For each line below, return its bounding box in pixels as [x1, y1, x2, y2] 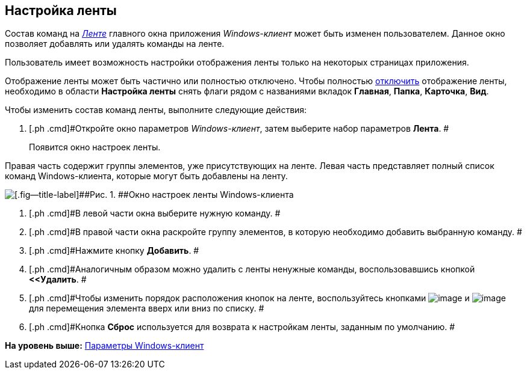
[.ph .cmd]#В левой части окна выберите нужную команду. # [29, 208, 281, 219]
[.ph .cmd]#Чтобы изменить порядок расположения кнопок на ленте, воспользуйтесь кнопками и [29, 293, 470, 304]
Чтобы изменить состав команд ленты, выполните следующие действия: [5, 105, 307, 115]
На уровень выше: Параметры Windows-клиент [5, 340, 204, 351]
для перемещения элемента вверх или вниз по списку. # [29, 303, 264, 314]
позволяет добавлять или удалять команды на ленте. [5, 38, 225, 49]
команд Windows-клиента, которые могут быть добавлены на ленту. [5, 171, 288, 182]
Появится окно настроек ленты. [29, 142, 161, 153]
